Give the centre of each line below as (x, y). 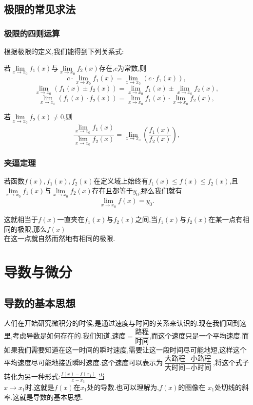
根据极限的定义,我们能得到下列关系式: (64, 51)
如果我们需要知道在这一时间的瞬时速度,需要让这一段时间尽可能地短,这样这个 (125, 349)
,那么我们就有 (161, 190)
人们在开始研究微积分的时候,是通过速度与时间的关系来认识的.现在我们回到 (122, 323)
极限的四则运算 (32, 33)
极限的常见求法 (40, 9)
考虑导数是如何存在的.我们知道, (62, 336)
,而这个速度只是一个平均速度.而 (199, 336)
